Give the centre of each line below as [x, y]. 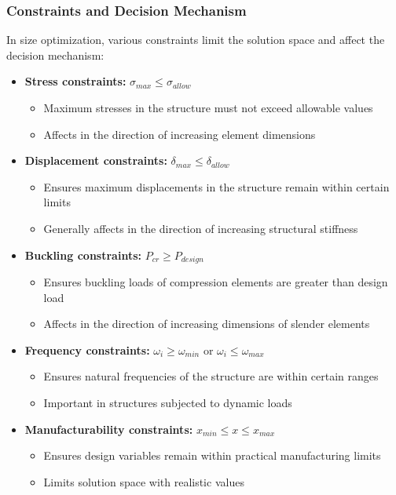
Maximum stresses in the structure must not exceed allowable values [208, 107]
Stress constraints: [75, 81]
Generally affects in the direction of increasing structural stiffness [201, 228]
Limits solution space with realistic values [144, 481]
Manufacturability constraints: [109, 429]
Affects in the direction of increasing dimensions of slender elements [207, 324]
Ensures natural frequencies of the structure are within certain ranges [211, 376]
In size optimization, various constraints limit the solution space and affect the [196, 40]
